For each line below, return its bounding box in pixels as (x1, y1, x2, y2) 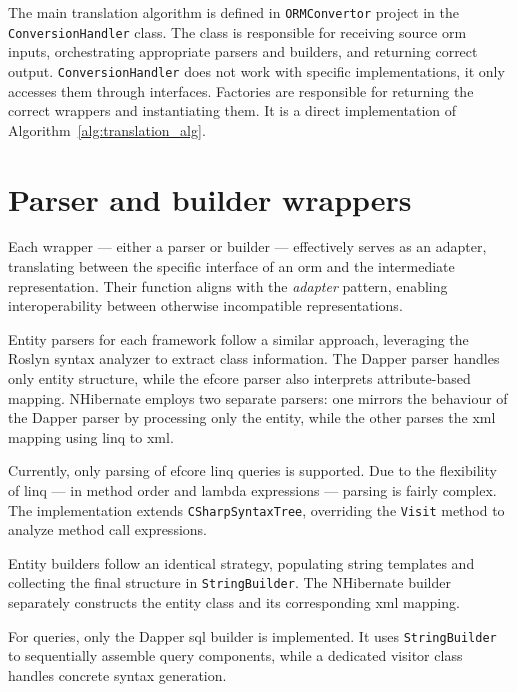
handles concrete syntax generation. (8, 664, 227, 685)
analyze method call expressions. (8, 519, 207, 540)
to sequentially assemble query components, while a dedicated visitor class (8, 645, 463, 666)
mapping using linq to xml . (8, 426, 174, 447)
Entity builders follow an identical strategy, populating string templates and (8, 552, 475, 573)
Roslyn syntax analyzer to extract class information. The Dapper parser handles (8, 348, 500, 369)
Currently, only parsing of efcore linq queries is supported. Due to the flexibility (8, 460, 497, 481)
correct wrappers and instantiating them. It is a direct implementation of (8, 100, 457, 121)
